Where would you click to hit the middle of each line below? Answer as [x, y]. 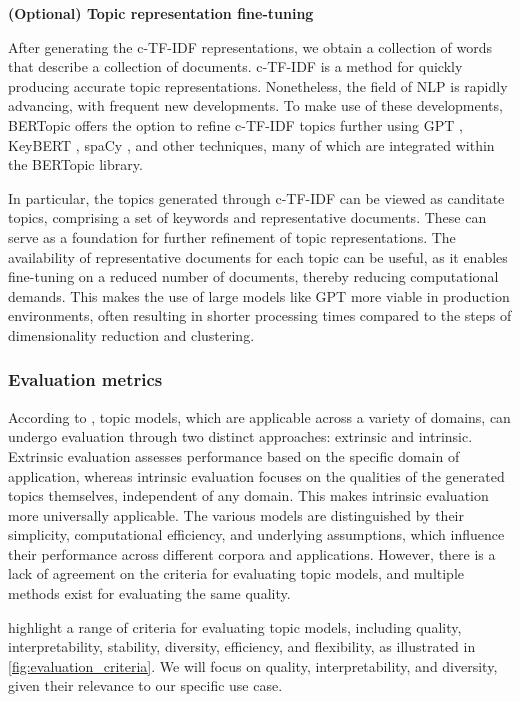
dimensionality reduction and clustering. [131, 334]
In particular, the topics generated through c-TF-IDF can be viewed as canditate [256, 197]
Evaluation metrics [85, 379]
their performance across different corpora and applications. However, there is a [252, 553]
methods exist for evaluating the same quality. [149, 593]
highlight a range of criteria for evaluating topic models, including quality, [235, 626]
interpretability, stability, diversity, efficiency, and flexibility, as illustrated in [242, 646]
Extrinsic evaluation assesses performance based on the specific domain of [234, 455]
